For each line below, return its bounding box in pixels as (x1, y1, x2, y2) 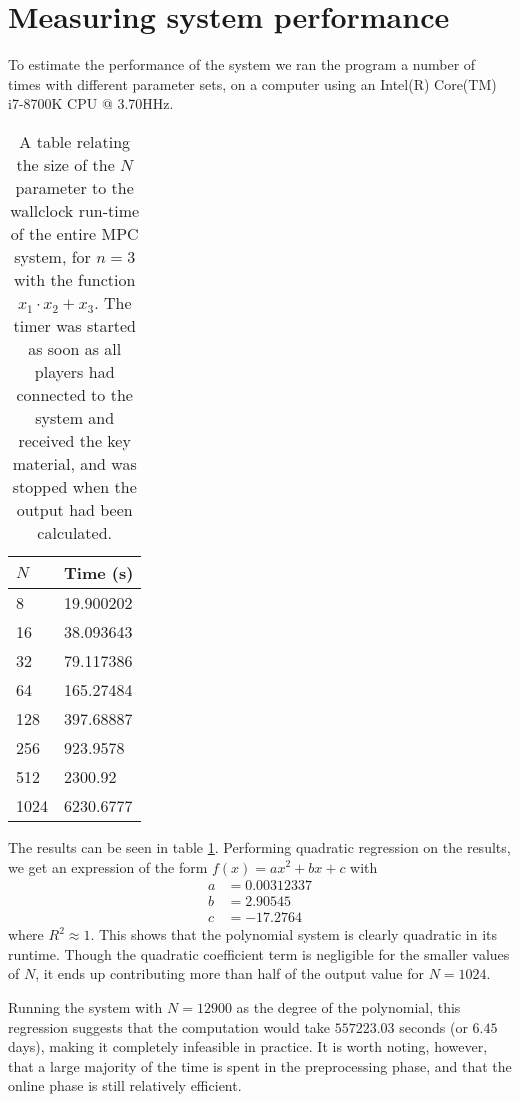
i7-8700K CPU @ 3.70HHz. (8, 93, 174, 114)
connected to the (16, 382, 133, 406)
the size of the (16, 152, 115, 176)
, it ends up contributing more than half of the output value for (35, 963, 424, 984)
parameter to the (15, 175, 134, 199)
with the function (14, 267, 136, 291)
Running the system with (8, 996, 163, 1017)
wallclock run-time (10, 198, 140, 222)
